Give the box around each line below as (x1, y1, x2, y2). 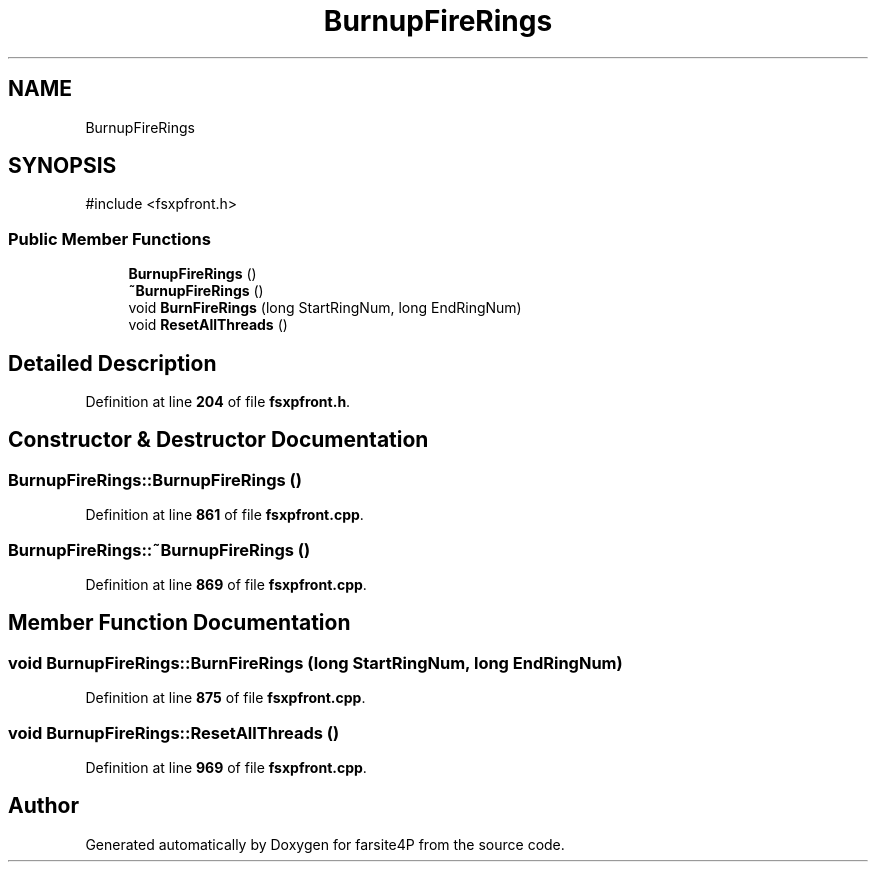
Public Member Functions (8, 228, 211, 249)
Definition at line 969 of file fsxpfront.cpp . (85, 758, 367, 776)
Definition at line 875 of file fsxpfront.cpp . (85, 689, 366, 707)
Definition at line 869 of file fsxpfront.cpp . (85, 576, 367, 593)
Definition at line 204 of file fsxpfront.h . (85, 393, 351, 411)
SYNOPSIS (8, 153, 117, 179)
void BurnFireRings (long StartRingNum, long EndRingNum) (128, 299, 522, 317)
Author (8, 793, 79, 819)
